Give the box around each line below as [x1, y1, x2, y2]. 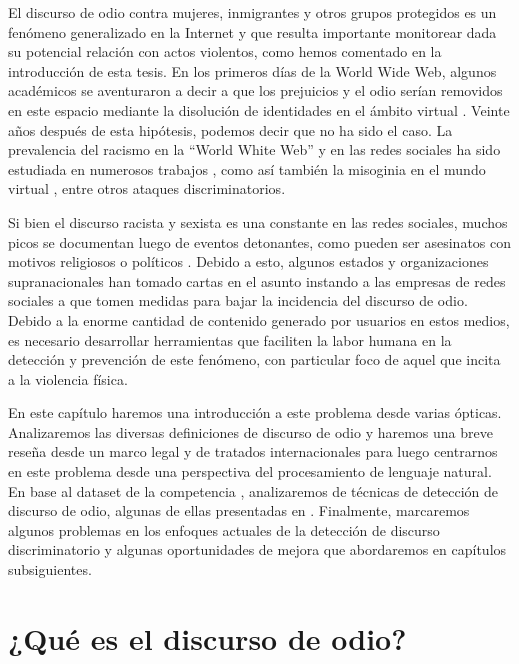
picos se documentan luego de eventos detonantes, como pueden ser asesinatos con [8, 231, 512, 252]
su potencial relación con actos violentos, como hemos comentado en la [8, 41, 442, 62]
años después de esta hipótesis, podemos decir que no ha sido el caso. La [8, 119, 453, 140]
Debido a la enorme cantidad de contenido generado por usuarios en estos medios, [8, 309, 510, 330]
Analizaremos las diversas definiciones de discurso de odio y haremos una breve [8, 421, 493, 442]
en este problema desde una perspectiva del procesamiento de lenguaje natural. [8, 461, 492, 482]
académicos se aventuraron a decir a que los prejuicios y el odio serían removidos [8, 80, 503, 101]
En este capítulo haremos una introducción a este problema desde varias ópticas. [8, 402, 502, 423]
